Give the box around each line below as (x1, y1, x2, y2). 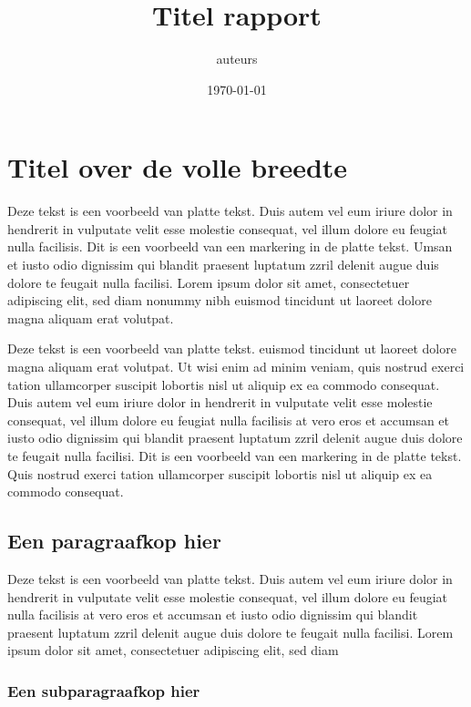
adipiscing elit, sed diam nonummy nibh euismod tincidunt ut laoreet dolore (7, 291, 432, 310)
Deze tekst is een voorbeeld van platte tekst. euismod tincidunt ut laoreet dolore (7, 339, 456, 358)
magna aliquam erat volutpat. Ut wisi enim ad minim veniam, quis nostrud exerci (7, 357, 465, 375)
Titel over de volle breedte (7, 149, 348, 186)
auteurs (216, 49, 258, 68)
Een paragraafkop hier (7, 527, 221, 555)
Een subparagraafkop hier (7, 679, 200, 702)
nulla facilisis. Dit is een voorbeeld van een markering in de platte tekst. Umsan (7, 237, 453, 256)
